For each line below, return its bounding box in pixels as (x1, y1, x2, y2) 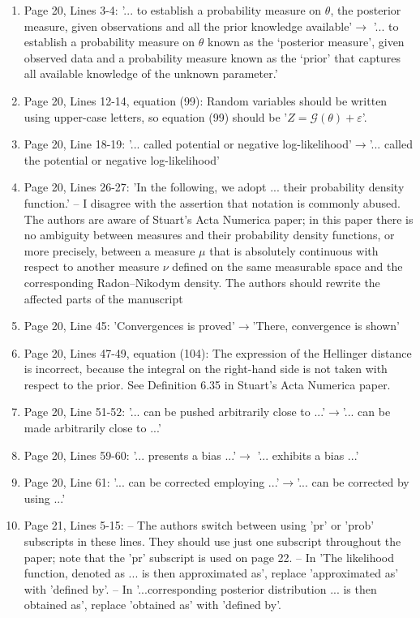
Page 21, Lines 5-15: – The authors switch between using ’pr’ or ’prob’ (24, 517, 375, 534)
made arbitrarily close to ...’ (24, 419, 161, 436)
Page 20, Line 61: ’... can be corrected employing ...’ (24, 474, 280, 491)
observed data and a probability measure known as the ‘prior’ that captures (24, 49, 401, 66)
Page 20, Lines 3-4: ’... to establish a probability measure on (24, 2, 322, 18)
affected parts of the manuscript (24, 290, 183, 307)
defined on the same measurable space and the (172, 258, 403, 275)
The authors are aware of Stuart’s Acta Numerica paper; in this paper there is (24, 210, 414, 227)
